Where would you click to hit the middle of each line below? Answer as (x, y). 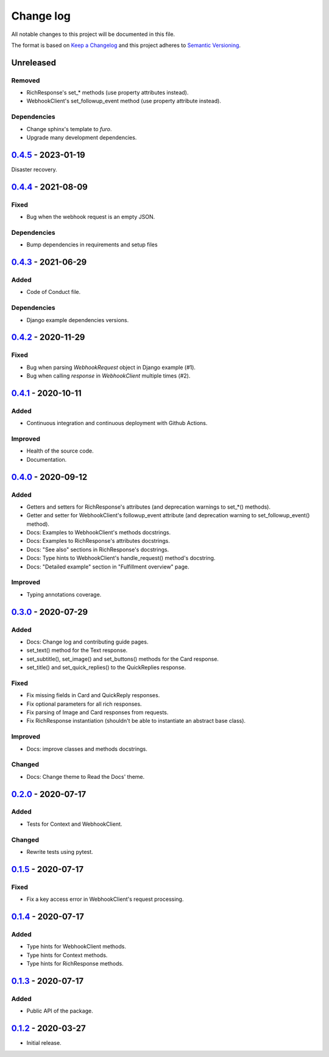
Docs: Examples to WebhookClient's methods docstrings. (98, 532)
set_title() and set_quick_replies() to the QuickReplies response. (106, 667)
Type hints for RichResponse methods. (75, 964)
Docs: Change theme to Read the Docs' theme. (86, 776)
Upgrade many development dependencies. (82, 138)
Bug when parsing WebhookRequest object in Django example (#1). (111, 367)
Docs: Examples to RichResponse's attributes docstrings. (98, 541)
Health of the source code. (60, 451)
